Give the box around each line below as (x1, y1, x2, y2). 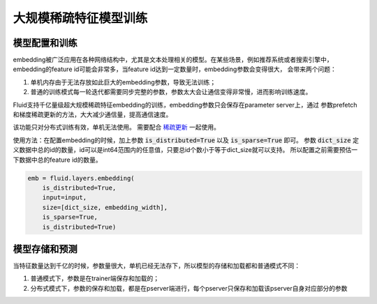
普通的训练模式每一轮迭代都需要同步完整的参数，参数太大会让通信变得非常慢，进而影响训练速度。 (30, 88, 312, 96)
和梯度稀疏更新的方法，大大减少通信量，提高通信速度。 (13, 110, 172, 119)
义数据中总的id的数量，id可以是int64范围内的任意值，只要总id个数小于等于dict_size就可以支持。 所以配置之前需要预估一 (13, 146, 358, 154)
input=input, (42, 194, 87, 202)
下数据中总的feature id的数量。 (13, 155, 102, 164)
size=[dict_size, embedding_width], (42, 203, 168, 211)
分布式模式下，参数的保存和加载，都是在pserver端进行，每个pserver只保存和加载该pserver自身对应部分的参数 (30, 284, 348, 292)
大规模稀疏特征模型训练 (13, 10, 148, 26)
